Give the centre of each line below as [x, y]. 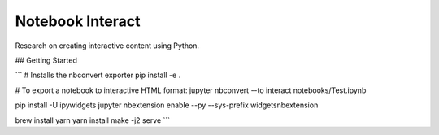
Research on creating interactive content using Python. [107, 46]
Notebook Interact [78, 21]
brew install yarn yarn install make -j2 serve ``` [93, 120]
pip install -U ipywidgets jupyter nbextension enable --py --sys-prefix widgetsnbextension [167, 105]
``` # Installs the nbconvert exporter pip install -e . [98, 75]
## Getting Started [46, 60]
